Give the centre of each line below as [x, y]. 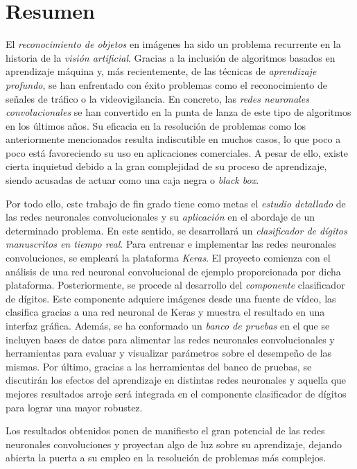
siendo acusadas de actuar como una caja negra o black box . [132, 180]
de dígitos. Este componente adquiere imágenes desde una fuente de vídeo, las [171, 298]
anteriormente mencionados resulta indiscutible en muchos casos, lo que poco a [173, 139]
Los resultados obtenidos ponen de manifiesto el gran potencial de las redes [165, 430]
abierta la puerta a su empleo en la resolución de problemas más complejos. [166, 458]
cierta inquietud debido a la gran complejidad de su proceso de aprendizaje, [166, 166]
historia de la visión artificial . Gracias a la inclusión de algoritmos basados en [171, 57]
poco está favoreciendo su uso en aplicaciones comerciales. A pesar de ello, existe [177, 152]
